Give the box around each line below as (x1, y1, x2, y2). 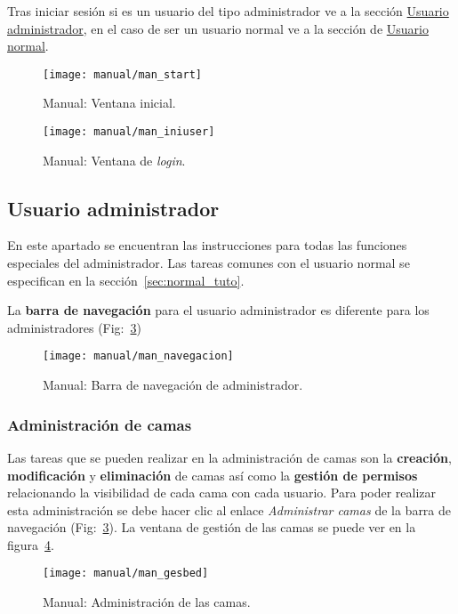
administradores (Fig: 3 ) (7, 318, 141, 336)
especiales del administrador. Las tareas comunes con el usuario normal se (7, 254, 410, 272)
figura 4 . (7, 535, 54, 553)
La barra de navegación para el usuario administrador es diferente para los (7, 301, 430, 319)
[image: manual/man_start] (43, 68, 202, 81)
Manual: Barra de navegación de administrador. (43, 376, 303, 394)
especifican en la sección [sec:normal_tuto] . (7, 271, 245, 289)
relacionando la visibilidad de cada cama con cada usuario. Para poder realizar (7, 483, 437, 502)
